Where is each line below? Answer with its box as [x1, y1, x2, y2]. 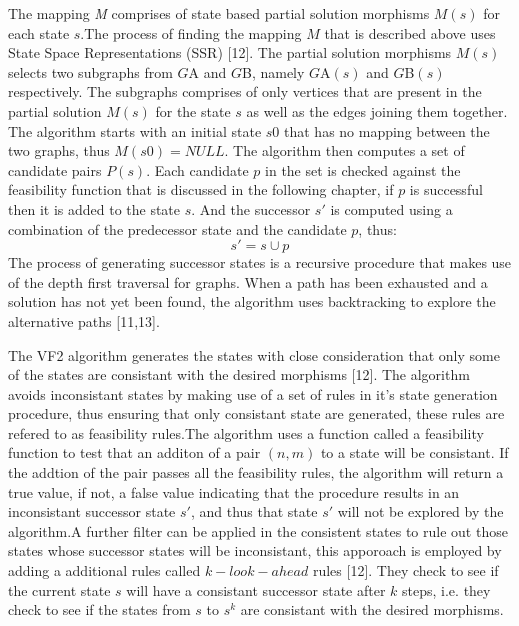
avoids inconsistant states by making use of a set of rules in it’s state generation [8, 383, 498, 404]
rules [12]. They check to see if [312, 560, 499, 581]
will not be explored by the [337, 501, 504, 522]
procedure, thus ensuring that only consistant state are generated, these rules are [8, 403, 505, 424]
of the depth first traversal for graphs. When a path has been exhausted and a [8, 271, 488, 292]
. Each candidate [146, 159, 249, 180]
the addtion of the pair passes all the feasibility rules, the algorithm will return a [8, 462, 504, 483]
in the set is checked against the [265, 159, 461, 180]
